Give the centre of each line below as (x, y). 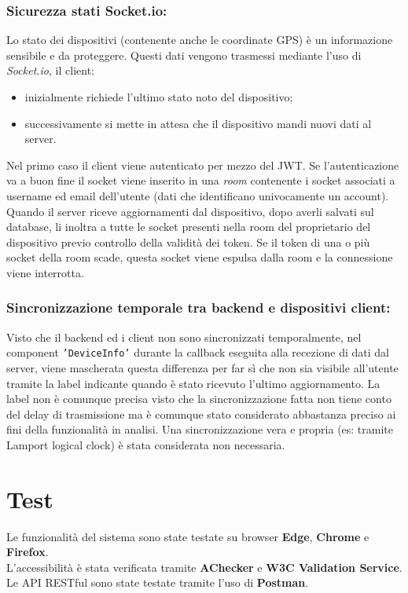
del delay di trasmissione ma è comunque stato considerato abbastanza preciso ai (201, 414)
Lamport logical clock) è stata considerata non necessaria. (146, 444)
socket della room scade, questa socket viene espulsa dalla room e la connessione (200, 257)
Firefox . (28, 552)
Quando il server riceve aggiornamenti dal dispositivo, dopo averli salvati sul (190, 211)
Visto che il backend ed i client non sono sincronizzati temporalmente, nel (184, 337)
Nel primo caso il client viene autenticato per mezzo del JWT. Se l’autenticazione (203, 165)
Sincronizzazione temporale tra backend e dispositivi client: (198, 307)
